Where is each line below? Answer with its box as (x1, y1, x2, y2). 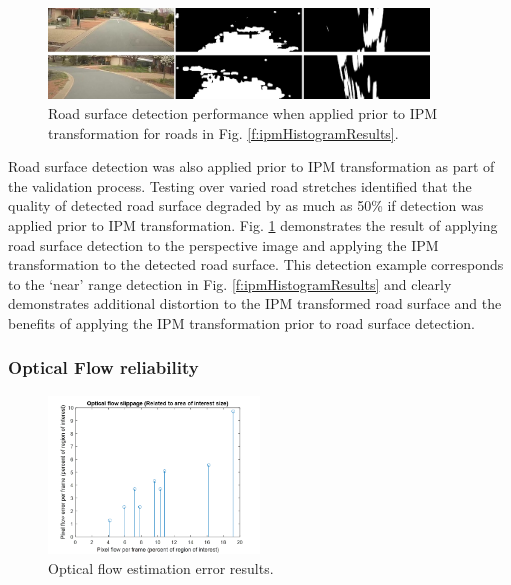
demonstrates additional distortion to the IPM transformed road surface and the (8, 293, 502, 314)
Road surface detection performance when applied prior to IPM (48, 102, 438, 123)
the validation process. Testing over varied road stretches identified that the (8, 175, 472, 196)
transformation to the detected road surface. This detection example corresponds (8, 254, 504, 275)
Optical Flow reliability (8, 355, 199, 380)
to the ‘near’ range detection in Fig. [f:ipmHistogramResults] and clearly (8, 273, 452, 294)
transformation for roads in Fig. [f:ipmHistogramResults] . (48, 122, 399, 143)
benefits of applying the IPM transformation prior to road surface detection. (8, 312, 475, 333)
